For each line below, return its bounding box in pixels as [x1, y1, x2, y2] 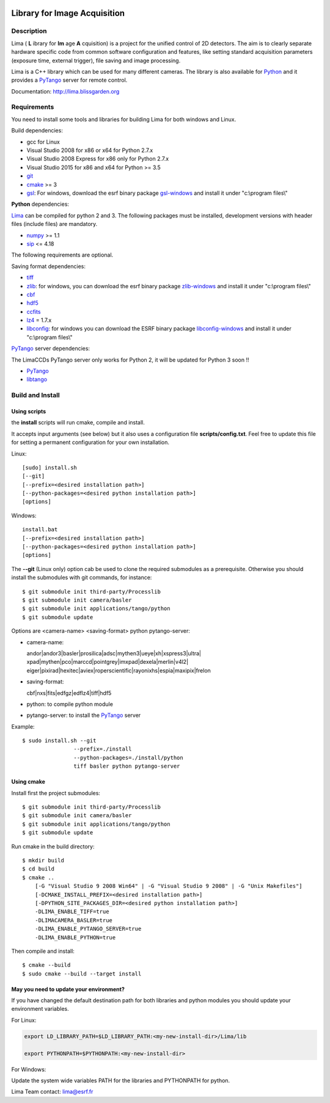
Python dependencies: [11, 200, 70, 208]
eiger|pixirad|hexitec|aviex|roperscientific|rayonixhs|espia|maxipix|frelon [26, 666, 211, 674]
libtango [26, 376, 48, 383]
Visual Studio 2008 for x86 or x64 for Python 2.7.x [26, 147, 153, 154]
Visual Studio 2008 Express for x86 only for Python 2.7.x [26, 155, 169, 162]
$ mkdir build [22, 857, 64, 864]
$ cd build [22, 865, 55, 873]
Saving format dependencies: [11, 263, 86, 270]
